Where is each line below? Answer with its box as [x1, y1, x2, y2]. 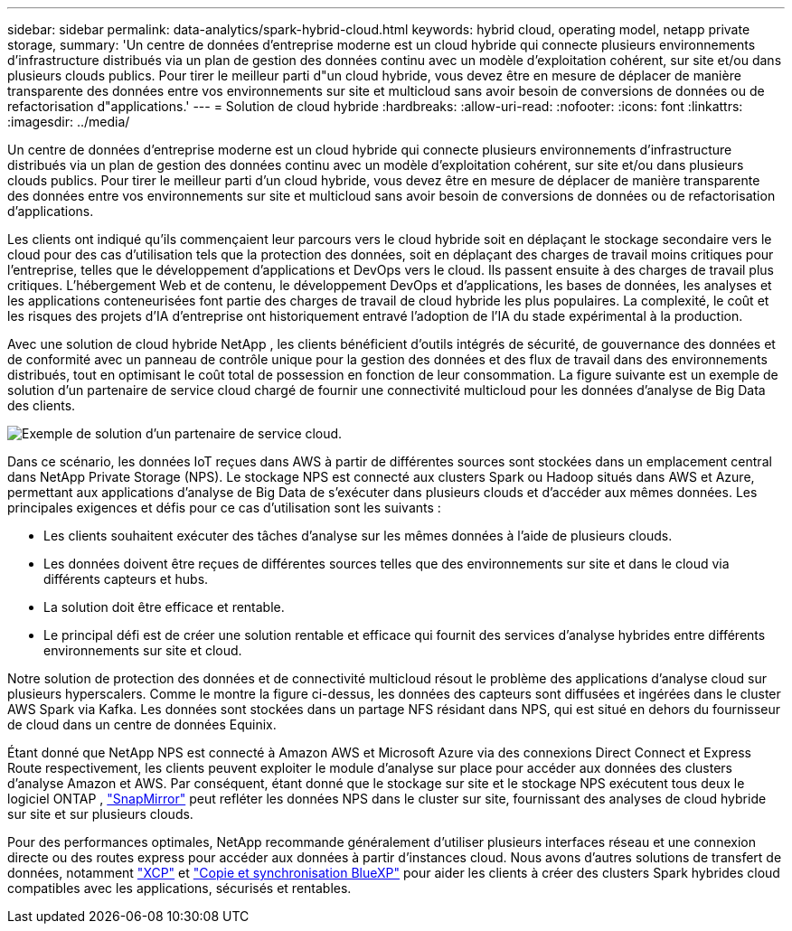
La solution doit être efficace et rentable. [43, 599, 285, 615]
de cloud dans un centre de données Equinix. [7, 717, 277, 732]
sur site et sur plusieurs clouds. [7, 806, 193, 822]
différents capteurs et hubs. [43, 571, 209, 587]
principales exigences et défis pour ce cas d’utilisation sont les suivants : [7, 500, 441, 515]
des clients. [7, 398, 76, 413]
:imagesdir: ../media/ [7, 114, 130, 129]
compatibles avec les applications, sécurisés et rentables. [7, 880, 352, 896]
